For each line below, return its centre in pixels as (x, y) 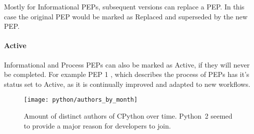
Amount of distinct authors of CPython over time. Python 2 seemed (128, 116)
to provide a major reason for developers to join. (97, 125)
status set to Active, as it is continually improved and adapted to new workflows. (127, 84)
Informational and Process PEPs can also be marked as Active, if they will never (127, 64)
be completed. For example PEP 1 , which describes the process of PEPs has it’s (127, 74)
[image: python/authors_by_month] (81, 100)
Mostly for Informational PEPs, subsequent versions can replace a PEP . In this (124, 6)
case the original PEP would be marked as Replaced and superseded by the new (126, 16)
